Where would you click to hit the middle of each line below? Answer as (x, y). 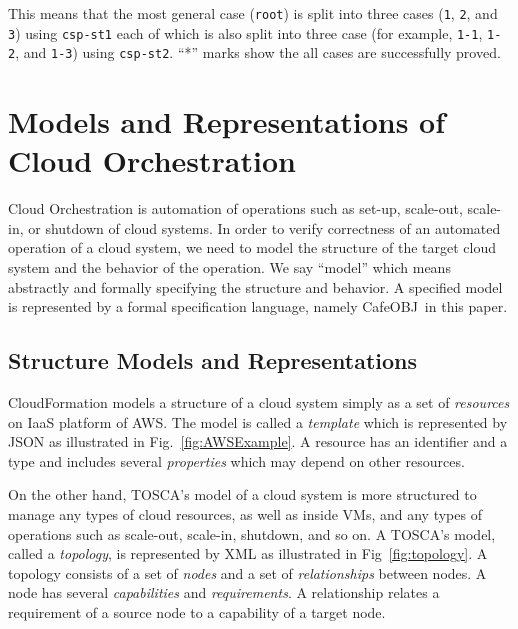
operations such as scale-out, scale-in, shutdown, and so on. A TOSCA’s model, (252, 533)
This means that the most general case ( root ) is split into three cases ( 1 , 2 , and (253, 13)
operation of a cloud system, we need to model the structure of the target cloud (252, 247)
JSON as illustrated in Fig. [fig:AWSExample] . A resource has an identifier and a (258, 441)
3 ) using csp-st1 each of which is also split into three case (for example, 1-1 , (245, 32)
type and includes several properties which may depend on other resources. (236, 460)
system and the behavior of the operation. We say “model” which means (229, 267)
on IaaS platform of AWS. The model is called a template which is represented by (258, 421)
